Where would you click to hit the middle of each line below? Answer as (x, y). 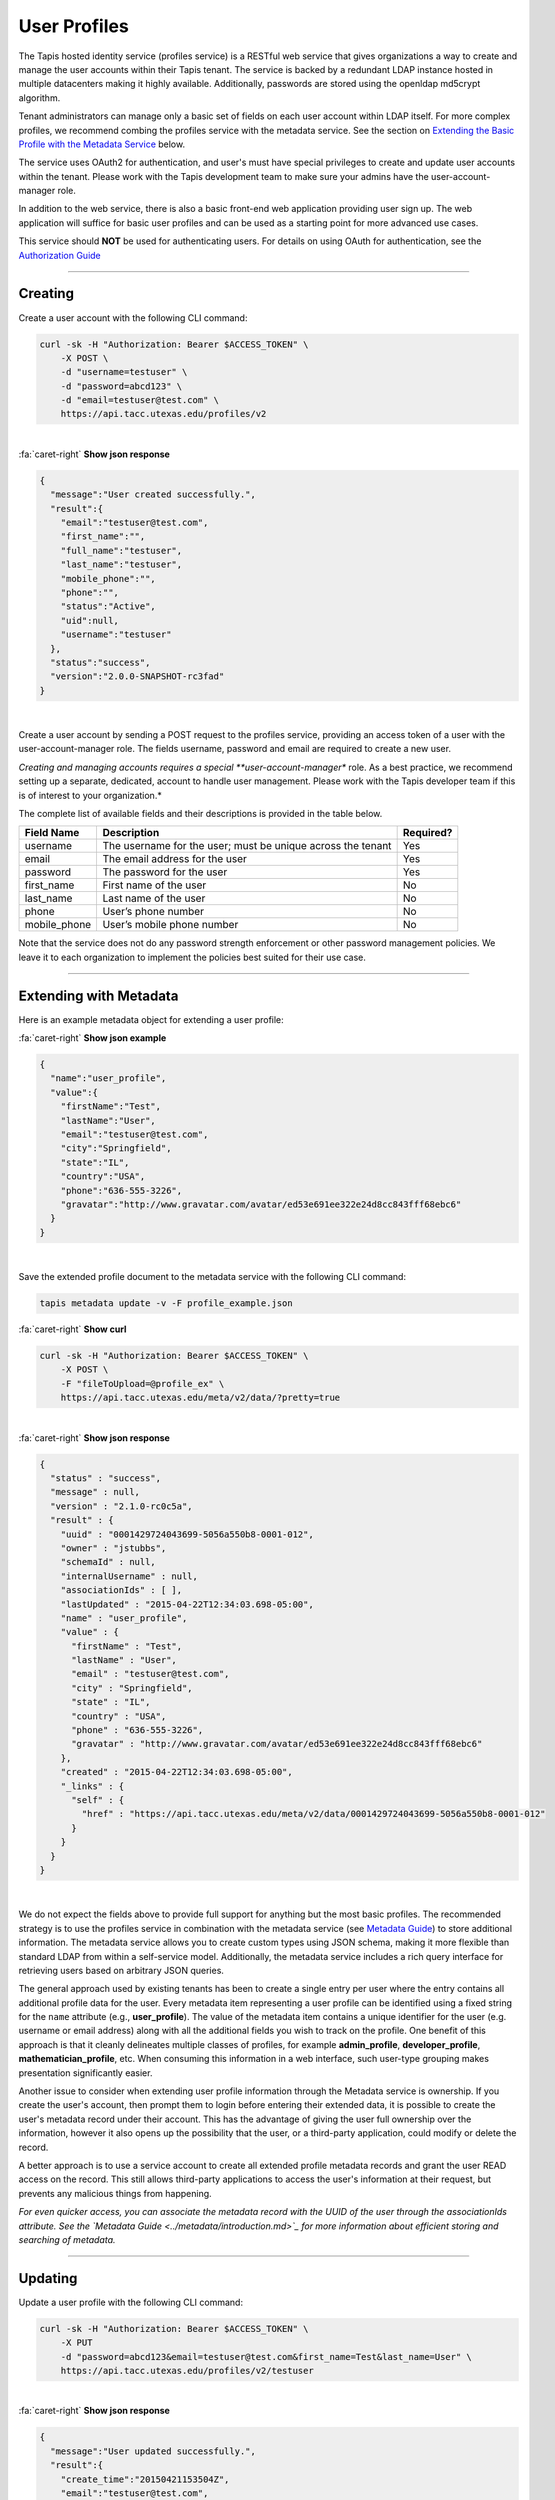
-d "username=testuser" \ (124, 372)
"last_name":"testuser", (121, 564)
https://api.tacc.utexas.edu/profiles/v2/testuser (187, 2370)
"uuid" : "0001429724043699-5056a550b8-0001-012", (187, 1534)
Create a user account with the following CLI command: (133, 317)
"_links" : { (92, 1786)
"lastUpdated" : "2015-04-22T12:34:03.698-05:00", (187, 1604)
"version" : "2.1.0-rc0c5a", (122, 1506)
